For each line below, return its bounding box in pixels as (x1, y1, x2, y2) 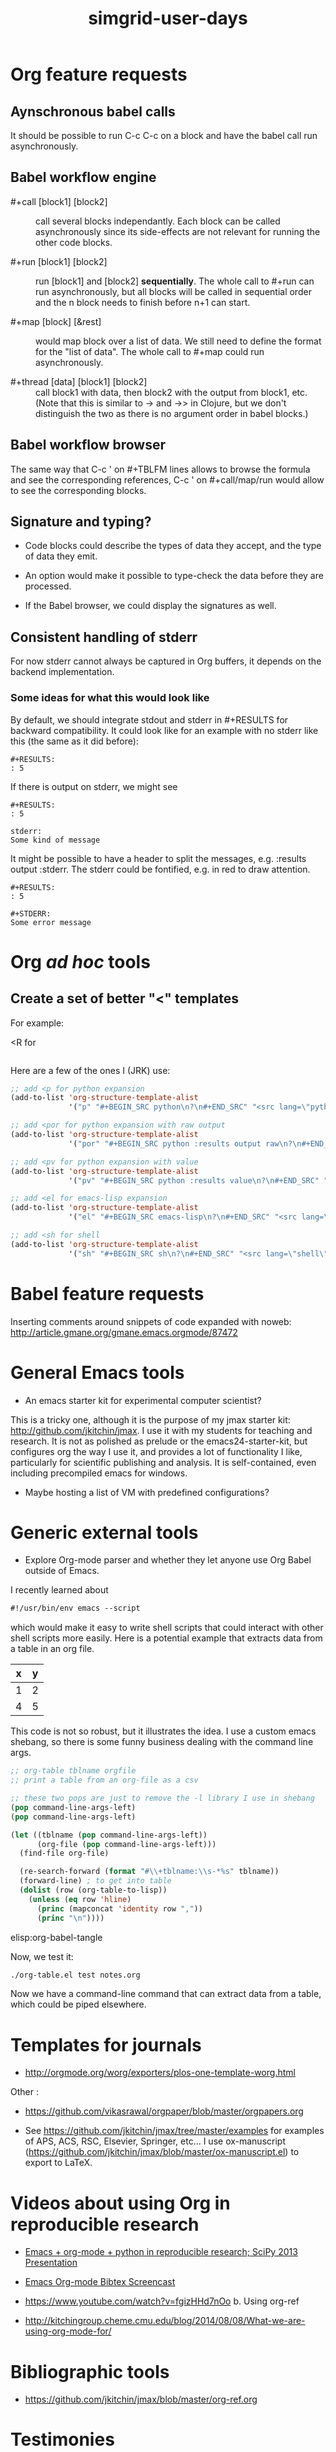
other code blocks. (35, 236, 113, 248)
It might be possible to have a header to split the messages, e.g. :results (10, 852, 307, 864)
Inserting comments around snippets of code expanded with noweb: (10, 1315, 292, 1327)
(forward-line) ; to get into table (19, 1876, 172, 1886)
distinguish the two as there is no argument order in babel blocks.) (35, 407, 309, 419)
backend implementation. (10, 666, 115, 678)
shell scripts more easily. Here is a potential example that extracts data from (10, 1632, 323, 1644)
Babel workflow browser (10, 437, 167, 454)
